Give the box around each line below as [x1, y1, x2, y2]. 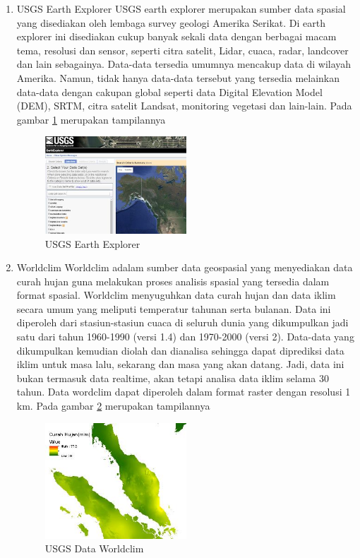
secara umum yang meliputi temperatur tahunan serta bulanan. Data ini [16, 301, 331, 316]
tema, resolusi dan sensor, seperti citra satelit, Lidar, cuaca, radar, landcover [16, 42, 349, 57]
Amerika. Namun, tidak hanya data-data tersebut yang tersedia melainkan [16, 70, 340, 85]
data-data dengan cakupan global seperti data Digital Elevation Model [16, 84, 323, 99]
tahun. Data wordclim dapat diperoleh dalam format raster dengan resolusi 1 [16, 384, 351, 399]
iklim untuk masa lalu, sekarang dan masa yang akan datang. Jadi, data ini [16, 357, 344, 372]
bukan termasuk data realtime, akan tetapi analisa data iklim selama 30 [16, 370, 329, 385]
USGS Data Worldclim [44, 541, 144, 556]
